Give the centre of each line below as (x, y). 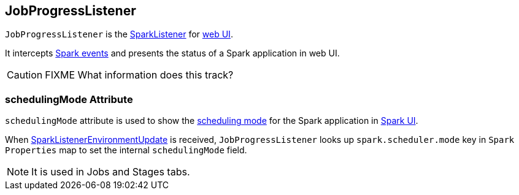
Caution (25, 75)
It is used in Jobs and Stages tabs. (111, 172)
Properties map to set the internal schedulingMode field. (126, 150)
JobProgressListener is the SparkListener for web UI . (119, 34)
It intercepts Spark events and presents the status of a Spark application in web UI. (172, 53)
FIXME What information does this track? (139, 75)
